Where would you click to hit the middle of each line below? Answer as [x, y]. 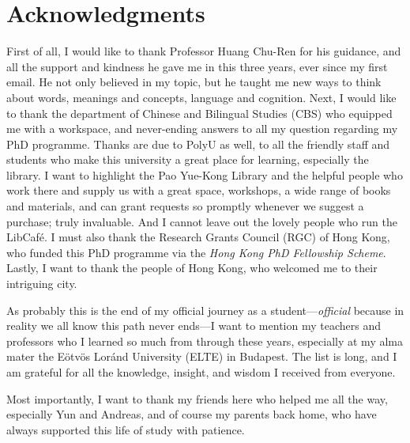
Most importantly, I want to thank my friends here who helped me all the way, [197, 398]
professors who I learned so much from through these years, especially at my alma [205, 341]
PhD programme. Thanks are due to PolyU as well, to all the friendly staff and [198, 144]
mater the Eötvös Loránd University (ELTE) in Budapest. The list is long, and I [202, 356]
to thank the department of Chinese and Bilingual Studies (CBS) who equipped [199, 113]
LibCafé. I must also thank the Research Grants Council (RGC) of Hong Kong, [198, 237]
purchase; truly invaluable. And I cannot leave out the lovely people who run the [202, 221]
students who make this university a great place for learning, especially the [188, 159]
